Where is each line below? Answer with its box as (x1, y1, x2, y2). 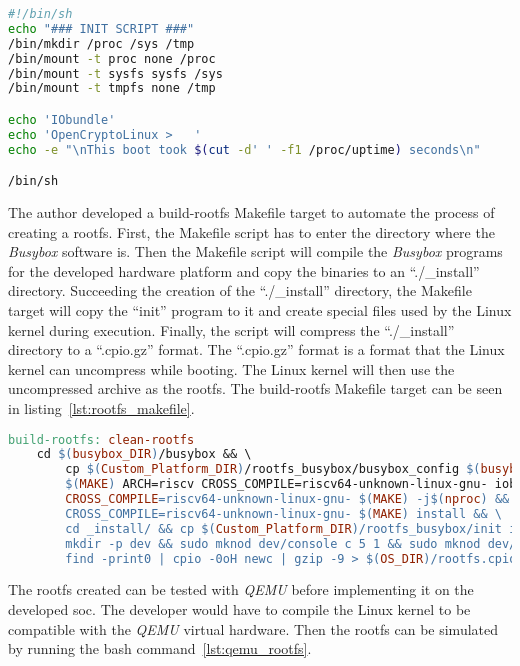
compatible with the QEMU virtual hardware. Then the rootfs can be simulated (8, 618, 499, 639)
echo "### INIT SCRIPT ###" (8, 21, 195, 36)
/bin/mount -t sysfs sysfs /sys (8, 66, 223, 81)
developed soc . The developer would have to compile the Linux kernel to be (8, 599, 471, 620)
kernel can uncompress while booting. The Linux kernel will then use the (8, 358, 455, 379)
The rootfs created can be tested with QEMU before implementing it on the (8, 579, 474, 600)
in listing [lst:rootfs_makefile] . (8, 398, 195, 418)
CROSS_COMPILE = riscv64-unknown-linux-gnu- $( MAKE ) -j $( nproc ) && (65, 492, 510, 507)
